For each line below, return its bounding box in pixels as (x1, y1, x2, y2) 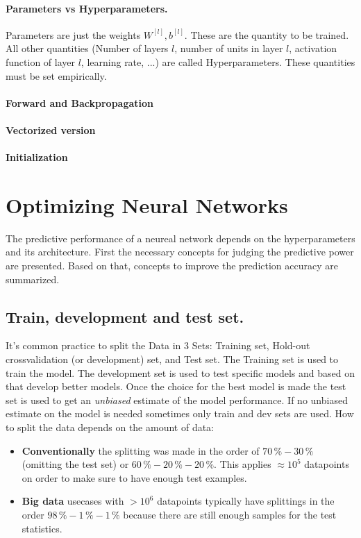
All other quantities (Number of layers (6, 41, 169, 56)
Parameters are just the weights (6, 27, 141, 42)
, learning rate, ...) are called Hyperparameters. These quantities (81, 54, 355, 69)
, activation (289, 41, 337, 56)
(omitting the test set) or (22, 457, 129, 471)
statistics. (22, 521, 62, 535)
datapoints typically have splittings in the (157, 494, 335, 508)
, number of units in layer (174, 41, 283, 56)
